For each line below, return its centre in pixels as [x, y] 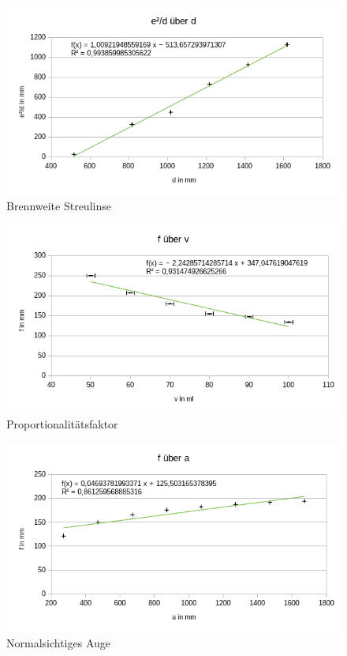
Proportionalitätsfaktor [62, 424]
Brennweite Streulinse [59, 205]
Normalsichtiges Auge [59, 642]
